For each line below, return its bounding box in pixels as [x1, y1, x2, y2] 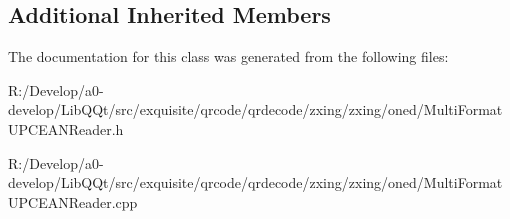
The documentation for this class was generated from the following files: [8, 46, 449, 67]
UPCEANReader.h [8, 118, 124, 139]
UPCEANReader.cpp [8, 191, 138, 212]
